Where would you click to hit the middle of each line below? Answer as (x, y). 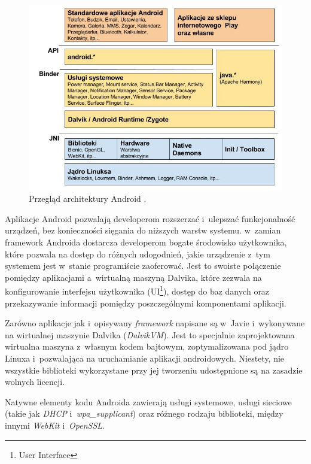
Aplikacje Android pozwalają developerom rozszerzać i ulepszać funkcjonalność (150, 218)
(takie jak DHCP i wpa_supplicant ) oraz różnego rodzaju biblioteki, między (144, 413)
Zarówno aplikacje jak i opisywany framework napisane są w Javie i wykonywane (155, 323)
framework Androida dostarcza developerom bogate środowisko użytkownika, (146, 242)
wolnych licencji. (35, 382)
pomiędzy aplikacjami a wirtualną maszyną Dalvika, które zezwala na (133, 277)
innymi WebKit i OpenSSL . (55, 425)
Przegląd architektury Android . (88, 198)
